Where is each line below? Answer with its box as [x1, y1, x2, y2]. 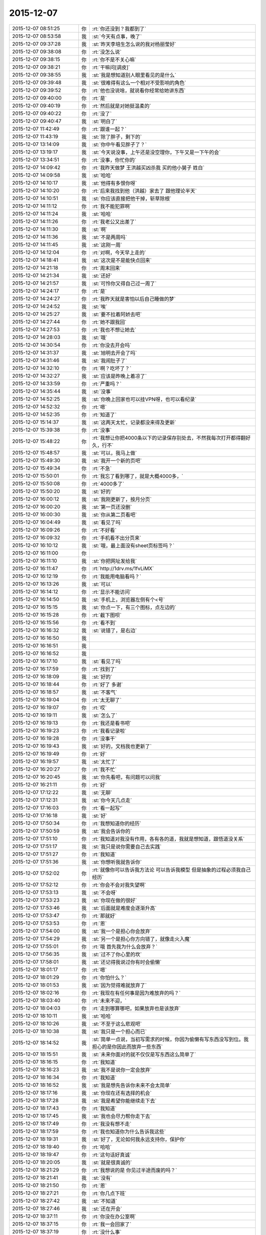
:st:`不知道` [92, 1197, 118, 1204]
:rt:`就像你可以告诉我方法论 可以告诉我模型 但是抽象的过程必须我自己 [92, 866, 251, 873]
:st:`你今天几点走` [92, 797, 133, 804]
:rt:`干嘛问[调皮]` [92, 64, 130, 71]
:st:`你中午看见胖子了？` [92, 141, 147, 148]
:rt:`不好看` [92, 527, 117, 534]
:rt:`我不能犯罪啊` [92, 203, 132, 209]
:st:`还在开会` [92, 1205, 123, 1212]
